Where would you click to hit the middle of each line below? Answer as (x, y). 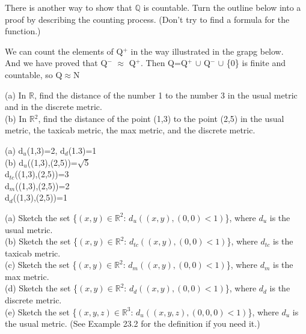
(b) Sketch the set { (41, 241)
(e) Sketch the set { (41, 311)
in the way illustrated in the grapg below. (207, 51)
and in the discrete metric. (54, 107)
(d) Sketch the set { (41, 288)
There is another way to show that (69, 7)
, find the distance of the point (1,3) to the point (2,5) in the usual (161, 118)
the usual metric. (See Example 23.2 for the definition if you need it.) (133, 323)
